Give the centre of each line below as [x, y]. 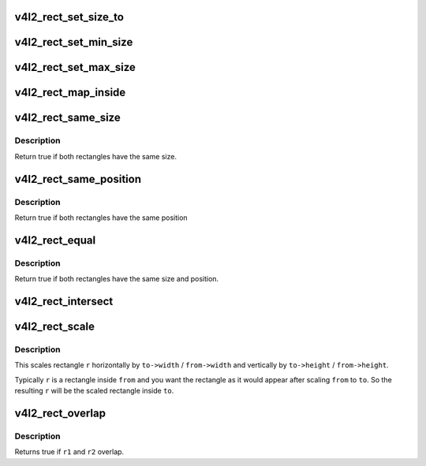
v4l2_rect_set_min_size [74, 42]
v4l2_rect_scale [54, 326]
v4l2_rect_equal [55, 240]
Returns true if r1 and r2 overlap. [69, 452]
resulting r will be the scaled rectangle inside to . [94, 391]
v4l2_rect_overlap [60, 413]
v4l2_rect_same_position [78, 179]
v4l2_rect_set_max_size [75, 67]
